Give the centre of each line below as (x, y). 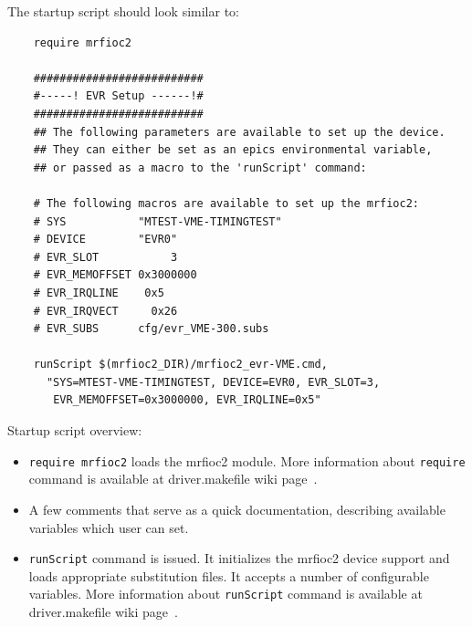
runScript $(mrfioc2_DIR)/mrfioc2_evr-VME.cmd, (180, 365)
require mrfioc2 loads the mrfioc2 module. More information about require (247, 460)
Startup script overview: (75, 430)
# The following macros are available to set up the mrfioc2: (226, 203)
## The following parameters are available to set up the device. (239, 132)
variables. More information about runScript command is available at (226, 594)
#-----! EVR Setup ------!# (118, 96)
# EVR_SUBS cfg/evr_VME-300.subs (151, 329)
